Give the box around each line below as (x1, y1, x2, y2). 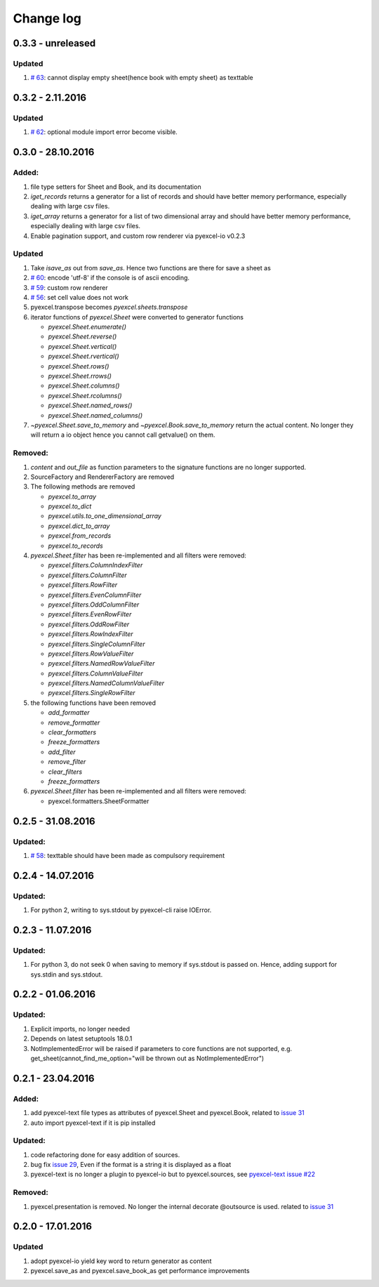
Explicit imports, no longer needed (30, 1024, 130, 1033)
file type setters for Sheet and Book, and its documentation (30, 183, 201, 191)
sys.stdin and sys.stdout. (30, 970, 103, 979)
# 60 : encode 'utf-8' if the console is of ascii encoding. (30, 274, 189, 282)
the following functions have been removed (30, 699, 157, 707)
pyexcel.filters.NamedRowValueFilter (48, 659, 155, 668)
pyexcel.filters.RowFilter (48, 581, 118, 589)
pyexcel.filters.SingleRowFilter (48, 689, 136, 697)
